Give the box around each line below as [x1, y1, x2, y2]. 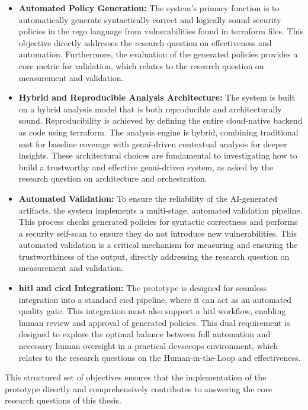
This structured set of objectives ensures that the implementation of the [5, 371, 267, 383]
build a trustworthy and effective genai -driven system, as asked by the [18, 160, 273, 173]
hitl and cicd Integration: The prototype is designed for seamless [18, 282, 267, 294]
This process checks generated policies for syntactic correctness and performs [18, 215, 298, 228]
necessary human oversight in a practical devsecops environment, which [18, 340, 278, 352]
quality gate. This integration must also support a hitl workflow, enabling [18, 305, 286, 317]
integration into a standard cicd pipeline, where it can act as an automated [18, 293, 292, 305]
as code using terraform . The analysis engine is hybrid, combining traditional [18, 125, 299, 138]
